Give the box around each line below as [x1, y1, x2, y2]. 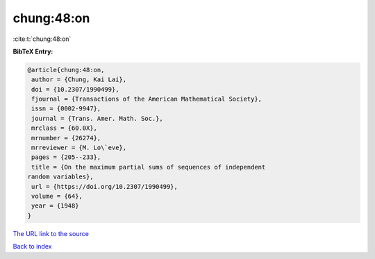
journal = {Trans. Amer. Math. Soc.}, [31, 115, 163, 122]
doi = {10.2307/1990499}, [31, 85, 119, 93]
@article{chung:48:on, [27, 66, 105, 74]
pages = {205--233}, [31, 153, 101, 161]
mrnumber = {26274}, [31, 134, 101, 142]
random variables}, [27, 173, 94, 181]
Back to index [12, 242, 52, 251]
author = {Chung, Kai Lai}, [31, 76, 127, 83]
